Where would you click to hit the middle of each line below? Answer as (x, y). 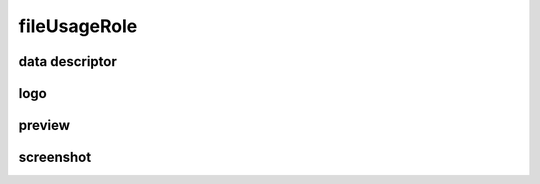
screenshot (55, 157)
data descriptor (67, 61)
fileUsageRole (78, 26)
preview (44, 125)
